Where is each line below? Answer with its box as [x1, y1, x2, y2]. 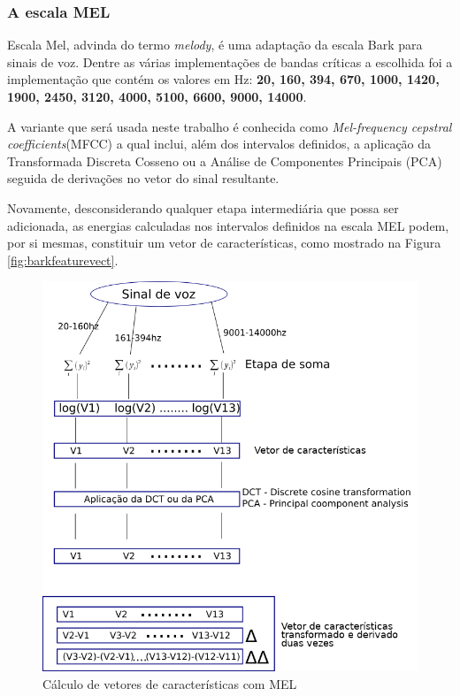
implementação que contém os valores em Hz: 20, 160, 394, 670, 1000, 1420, [7, 70, 440, 88]
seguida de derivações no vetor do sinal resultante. [7, 169, 280, 187]
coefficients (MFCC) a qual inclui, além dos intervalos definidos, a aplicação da [7, 134, 432, 153]
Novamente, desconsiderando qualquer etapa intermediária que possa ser [7, 198, 399, 217]
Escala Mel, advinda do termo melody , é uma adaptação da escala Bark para [7, 35, 423, 54]
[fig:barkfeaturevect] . [7, 250, 119, 269]
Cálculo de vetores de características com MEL [42, 674, 297, 692]
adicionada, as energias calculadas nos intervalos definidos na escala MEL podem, [7, 216, 449, 234]
